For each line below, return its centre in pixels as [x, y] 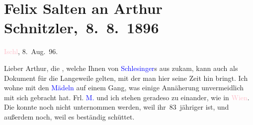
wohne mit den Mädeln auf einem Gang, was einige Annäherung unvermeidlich [124, 88]
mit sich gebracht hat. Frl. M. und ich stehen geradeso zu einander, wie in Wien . [127, 97]
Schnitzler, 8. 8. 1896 [82, 28]
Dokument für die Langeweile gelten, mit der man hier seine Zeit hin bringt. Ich [126, 78]
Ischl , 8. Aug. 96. [31, 51]
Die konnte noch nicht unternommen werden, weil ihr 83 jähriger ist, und [117, 107]
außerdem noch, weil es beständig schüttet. [69, 116]
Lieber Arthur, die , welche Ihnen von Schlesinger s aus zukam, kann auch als [121, 68]
